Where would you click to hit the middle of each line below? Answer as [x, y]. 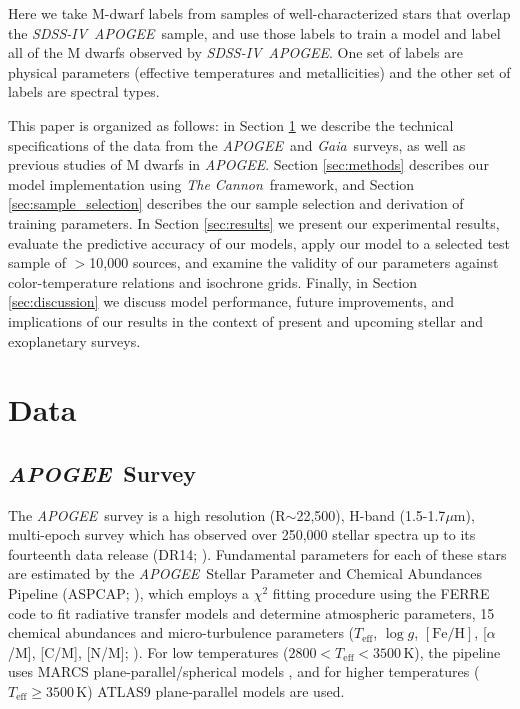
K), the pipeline [452, 651]
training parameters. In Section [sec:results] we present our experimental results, [254, 222]
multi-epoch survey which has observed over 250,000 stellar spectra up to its [242, 534]
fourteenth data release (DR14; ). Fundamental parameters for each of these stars [257, 553]
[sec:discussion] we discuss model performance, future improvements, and [231, 301]
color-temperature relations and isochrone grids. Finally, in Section [213, 281]
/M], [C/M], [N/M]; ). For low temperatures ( [148, 651]
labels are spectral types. [84, 91]
